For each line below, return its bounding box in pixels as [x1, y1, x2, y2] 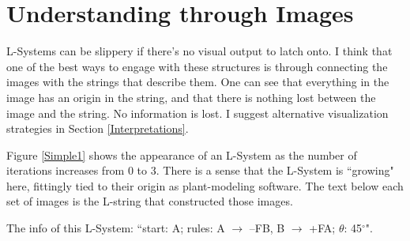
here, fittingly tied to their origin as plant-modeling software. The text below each [6, 177, 404, 194]
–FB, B [249, 220, 285, 236]
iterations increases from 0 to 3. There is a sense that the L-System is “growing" [6, 162, 394, 179]
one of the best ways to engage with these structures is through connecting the [6, 58, 388, 74]
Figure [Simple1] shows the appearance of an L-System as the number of [6, 146, 357, 163]
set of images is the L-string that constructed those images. [6, 193, 293, 209]
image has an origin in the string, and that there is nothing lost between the [6, 88, 376, 105]
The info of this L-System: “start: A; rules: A [6, 220, 225, 236]
